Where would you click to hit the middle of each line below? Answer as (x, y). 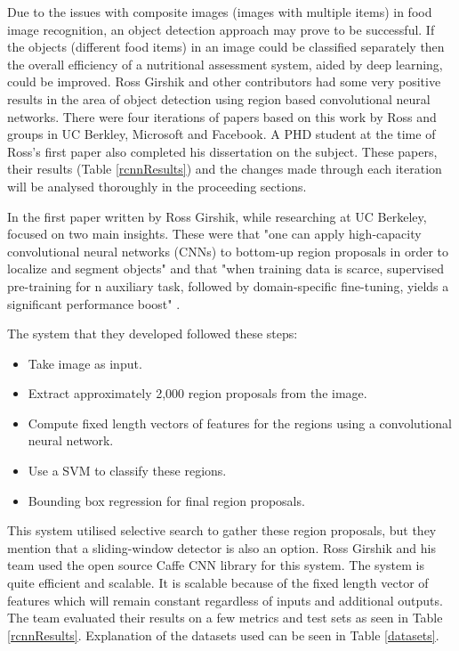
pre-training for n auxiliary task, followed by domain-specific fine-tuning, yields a (228, 285)
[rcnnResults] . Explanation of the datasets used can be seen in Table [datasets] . (223, 635)
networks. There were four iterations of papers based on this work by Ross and (222, 116)
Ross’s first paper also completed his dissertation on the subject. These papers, (222, 151)
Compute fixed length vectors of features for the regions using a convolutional (240, 423)
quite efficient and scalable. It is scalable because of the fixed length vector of (218, 583)
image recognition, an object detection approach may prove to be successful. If (221, 29)
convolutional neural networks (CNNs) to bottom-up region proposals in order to (228, 251)
